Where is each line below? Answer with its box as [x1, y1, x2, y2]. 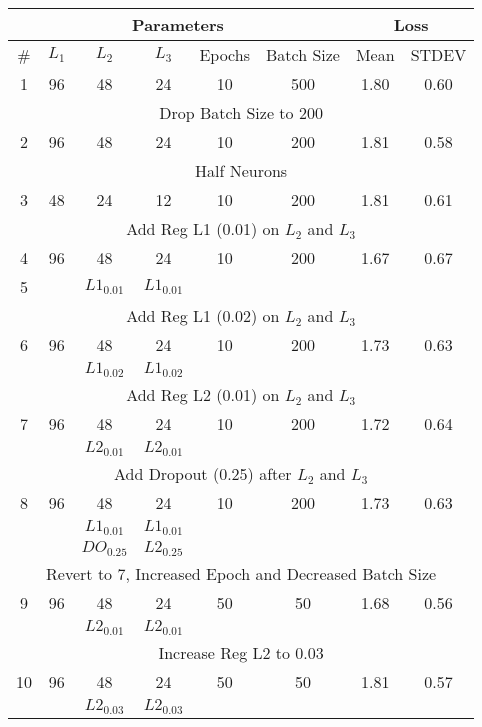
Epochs [199, 43, 250, 66]
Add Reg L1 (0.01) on [126, 217, 280, 240]
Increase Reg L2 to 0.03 [158, 640, 324, 664]
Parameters [132, 13, 224, 36]
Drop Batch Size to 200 [159, 101, 323, 124]
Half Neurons [195, 159, 288, 182]
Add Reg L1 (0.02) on [126, 304, 280, 327]
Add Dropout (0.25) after [113, 461, 292, 485]
